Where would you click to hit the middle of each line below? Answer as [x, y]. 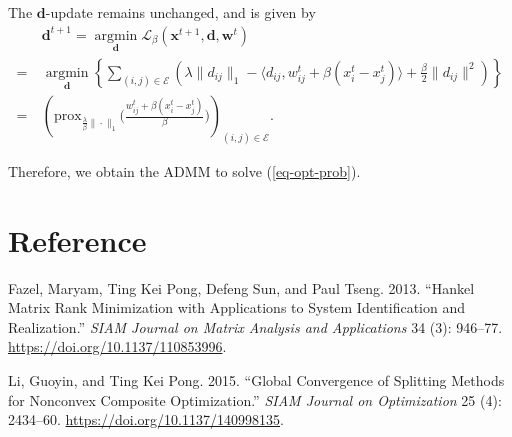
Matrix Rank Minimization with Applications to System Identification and [237, 307]
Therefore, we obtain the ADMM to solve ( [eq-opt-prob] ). [184, 170]
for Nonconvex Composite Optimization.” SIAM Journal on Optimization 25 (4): [255, 399]
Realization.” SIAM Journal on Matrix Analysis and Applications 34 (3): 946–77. [255, 326]
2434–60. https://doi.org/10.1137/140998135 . [146, 419]
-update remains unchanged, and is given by [180, 12]
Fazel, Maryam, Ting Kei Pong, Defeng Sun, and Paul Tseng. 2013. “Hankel [241, 287]
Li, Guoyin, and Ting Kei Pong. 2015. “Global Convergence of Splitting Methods [256, 380]
